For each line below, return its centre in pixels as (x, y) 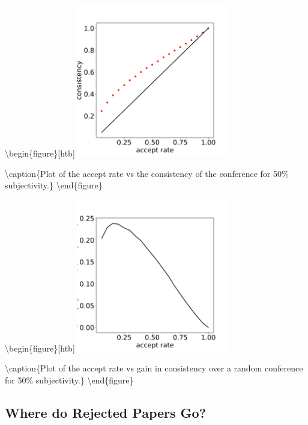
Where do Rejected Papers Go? (106, 412)
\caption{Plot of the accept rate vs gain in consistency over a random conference (154, 368)
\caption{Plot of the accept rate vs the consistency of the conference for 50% (147, 173)
